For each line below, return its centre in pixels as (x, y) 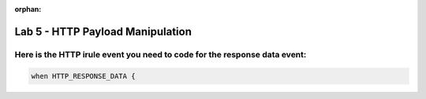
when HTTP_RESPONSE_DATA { (83, 76)
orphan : (28, 9)
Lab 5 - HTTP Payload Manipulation (103, 31)
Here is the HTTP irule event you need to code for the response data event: (161, 54)
